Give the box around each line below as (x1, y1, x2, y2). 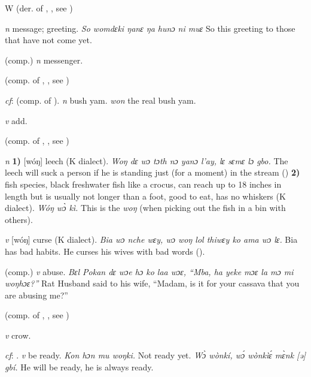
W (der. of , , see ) (5, 2, 73, 14)
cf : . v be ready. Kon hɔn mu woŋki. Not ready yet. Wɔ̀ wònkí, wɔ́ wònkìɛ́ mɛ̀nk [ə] (5, 349, 306, 361)
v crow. (5, 328, 31, 341)
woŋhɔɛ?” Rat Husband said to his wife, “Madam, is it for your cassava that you (5, 277, 300, 289)
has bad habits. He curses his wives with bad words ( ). (5, 245, 205, 257)
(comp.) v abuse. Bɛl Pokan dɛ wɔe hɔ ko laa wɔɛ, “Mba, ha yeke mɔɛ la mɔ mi (5, 265, 294, 278)
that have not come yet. (5, 34, 92, 46)
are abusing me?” (5, 288, 68, 301)
